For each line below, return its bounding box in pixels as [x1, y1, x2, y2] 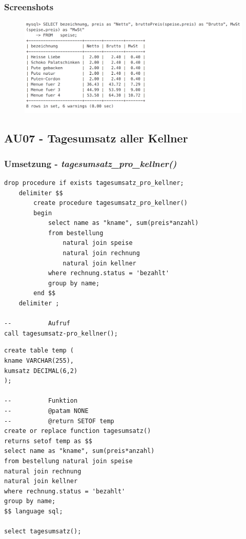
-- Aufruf [4, 320, 70, 327]
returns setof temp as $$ [4, 437, 92, 445]
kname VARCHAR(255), [4, 357, 74, 365]
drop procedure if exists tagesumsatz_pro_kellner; [4, 179, 184, 186]
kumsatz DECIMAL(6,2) [4, 367, 78, 375]
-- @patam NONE [4, 407, 89, 414]
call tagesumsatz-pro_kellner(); [4, 329, 118, 337]
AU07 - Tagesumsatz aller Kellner [4, 130, 188, 146]
